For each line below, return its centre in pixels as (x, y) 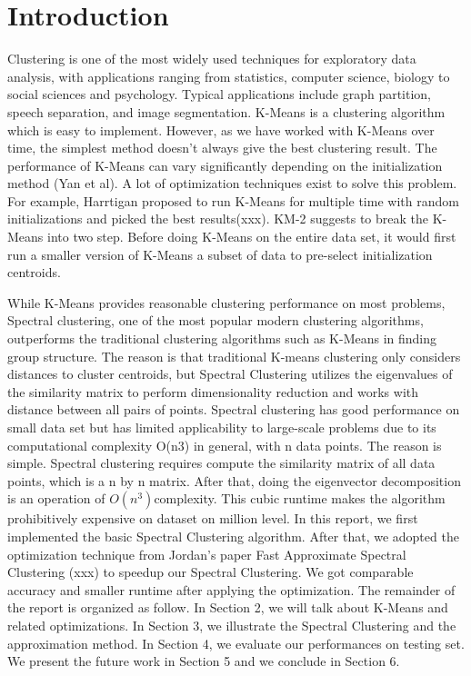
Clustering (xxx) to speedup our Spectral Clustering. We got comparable (210, 572)
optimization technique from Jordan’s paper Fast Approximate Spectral (207, 554)
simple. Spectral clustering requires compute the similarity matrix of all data (221, 463)
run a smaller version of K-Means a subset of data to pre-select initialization (220, 254)
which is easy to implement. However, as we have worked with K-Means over (221, 129)
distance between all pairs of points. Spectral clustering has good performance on (234, 409)
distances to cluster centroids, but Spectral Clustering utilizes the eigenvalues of (230, 374)
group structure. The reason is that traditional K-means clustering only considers (234, 356)
